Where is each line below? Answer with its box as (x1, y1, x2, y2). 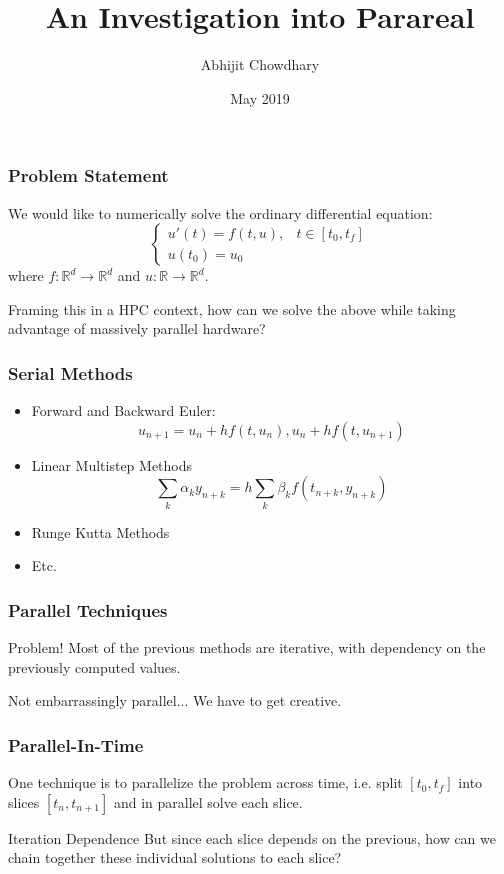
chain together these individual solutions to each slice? (8, 847, 342, 868)
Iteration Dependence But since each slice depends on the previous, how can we (8, 827, 497, 848)
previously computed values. (8, 656, 181, 677)
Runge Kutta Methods (31, 521, 170, 542)
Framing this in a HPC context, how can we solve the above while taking (8, 298, 456, 319)
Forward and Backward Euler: (31, 400, 216, 421)
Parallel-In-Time (8, 732, 144, 757)
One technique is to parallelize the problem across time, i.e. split (8, 772, 403, 793)
